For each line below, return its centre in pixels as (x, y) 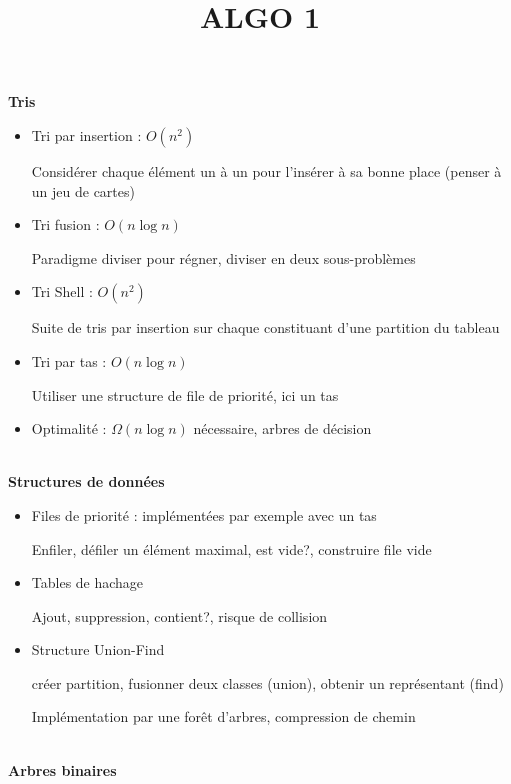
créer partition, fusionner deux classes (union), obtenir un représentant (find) (267, 682)
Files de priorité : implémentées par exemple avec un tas (204, 514)
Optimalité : (69, 428)
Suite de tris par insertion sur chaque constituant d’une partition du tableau (265, 327)
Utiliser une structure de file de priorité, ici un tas (185, 394)
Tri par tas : (69, 360)
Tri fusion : (65, 224)
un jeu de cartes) (83, 190)
